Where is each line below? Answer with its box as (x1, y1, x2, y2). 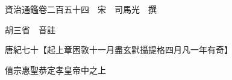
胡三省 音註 (4, 23, 55, 35)
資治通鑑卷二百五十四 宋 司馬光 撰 (4, 3, 157, 15)
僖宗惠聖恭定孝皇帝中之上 (4, 63, 106, 76)
